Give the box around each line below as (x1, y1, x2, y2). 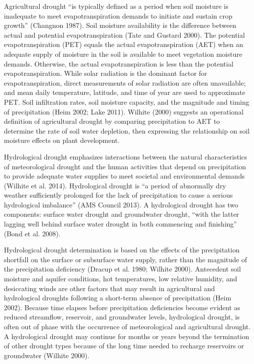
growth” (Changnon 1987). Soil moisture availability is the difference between (4, 20, 236, 30)
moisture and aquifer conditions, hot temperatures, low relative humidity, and (4, 273, 237, 284)
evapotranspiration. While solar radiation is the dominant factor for (4, 68, 208, 78)
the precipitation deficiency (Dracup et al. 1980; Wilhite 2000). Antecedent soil (4, 264, 241, 274)
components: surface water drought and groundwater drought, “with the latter (4, 209, 239, 219)
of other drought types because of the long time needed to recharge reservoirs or (4, 341, 244, 351)
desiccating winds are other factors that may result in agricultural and (4, 283, 215, 293)
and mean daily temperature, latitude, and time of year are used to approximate (4, 87, 246, 97)
